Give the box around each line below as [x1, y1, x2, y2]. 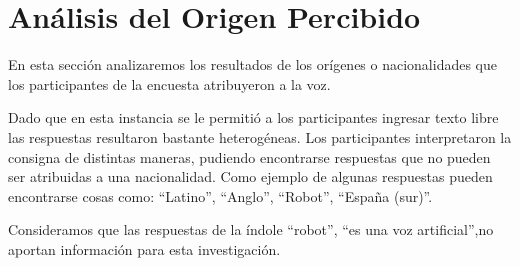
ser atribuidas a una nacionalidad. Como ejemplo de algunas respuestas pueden [8, 166, 493, 187]
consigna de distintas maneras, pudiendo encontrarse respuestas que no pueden [8, 146, 491, 167]
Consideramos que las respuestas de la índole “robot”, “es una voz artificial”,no [8, 219, 494, 240]
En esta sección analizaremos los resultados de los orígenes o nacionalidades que [8, 54, 498, 75]
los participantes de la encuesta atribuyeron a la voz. [8, 73, 331, 94]
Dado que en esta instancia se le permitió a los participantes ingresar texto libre [8, 107, 499, 128]
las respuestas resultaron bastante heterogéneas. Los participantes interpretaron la [8, 126, 512, 147]
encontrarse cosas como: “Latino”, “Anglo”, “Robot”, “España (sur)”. [8, 185, 433, 206]
